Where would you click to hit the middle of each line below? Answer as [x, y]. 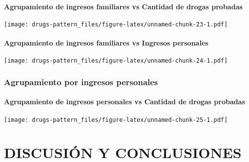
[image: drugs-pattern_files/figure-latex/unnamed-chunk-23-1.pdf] [116, 24]
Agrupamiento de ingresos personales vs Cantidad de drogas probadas [124, 102]
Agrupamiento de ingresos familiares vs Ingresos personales [106, 43]
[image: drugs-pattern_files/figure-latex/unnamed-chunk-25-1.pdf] [116, 120]
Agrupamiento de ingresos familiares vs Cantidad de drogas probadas [123, 6]
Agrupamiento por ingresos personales [81, 81]
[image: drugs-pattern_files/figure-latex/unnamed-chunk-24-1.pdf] [116, 61]
